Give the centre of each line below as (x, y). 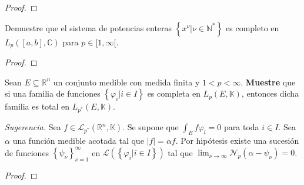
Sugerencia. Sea (33, 127)
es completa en (174, 93)
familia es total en (37, 106)
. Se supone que (151, 127)
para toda (242, 127)
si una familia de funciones (53, 93)
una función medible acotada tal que (78, 141)
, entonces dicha (270, 93)
